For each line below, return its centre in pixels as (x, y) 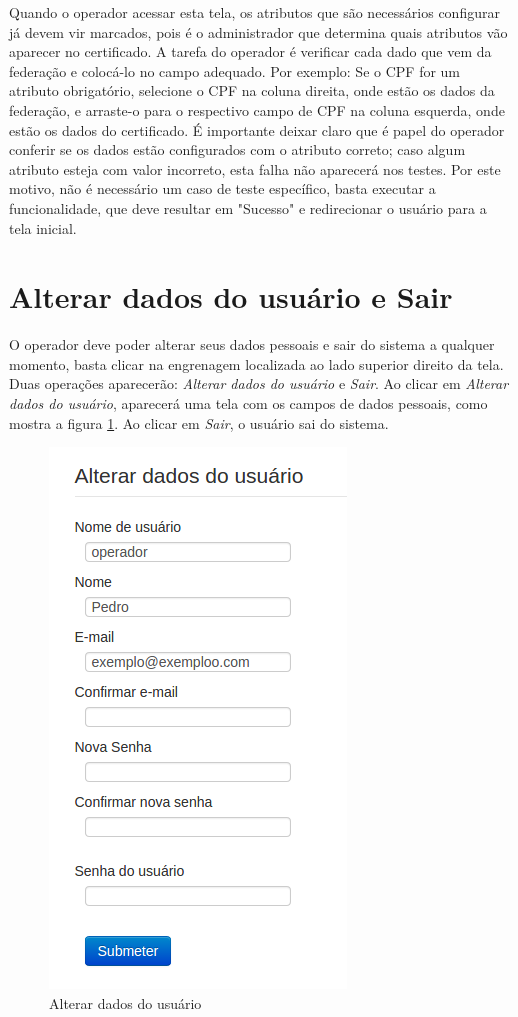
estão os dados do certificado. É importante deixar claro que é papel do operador (257, 129)
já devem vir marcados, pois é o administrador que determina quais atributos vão (258, 31)
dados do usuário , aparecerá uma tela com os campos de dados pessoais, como (248, 403)
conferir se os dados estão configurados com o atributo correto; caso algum (237, 149)
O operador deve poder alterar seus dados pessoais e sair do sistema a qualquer (252, 344)
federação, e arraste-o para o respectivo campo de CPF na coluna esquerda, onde (257, 109)
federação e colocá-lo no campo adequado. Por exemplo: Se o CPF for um (235, 70)
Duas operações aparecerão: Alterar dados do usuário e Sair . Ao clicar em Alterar (259, 383)
